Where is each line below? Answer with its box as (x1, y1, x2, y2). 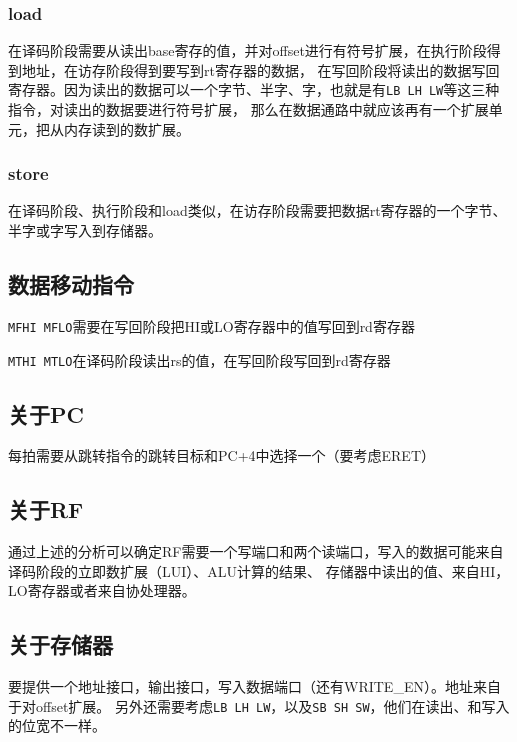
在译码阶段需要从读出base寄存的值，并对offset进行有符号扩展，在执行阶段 (8, 40, 487, 61)
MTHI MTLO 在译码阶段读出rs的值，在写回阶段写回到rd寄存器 (8, 349, 391, 370)
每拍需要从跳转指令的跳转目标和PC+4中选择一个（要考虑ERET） (8, 445, 436, 466)
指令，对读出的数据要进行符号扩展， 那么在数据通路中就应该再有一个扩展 (8, 99, 489, 120)
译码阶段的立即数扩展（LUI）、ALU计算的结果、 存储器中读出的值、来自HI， (8, 560, 510, 581)
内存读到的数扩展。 (63, 118, 190, 139)
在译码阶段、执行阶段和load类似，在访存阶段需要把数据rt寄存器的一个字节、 (8, 200, 507, 221)
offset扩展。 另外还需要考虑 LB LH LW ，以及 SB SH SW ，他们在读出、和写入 (35, 695, 510, 716)
